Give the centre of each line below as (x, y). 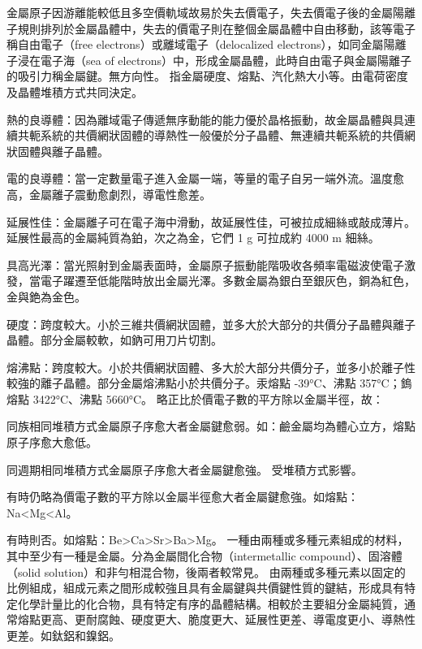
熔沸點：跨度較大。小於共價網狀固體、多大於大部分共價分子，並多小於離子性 (211, 367)
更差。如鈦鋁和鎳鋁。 (63, 635)
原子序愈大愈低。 (52, 442)
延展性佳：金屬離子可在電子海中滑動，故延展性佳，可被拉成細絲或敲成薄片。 (211, 221)
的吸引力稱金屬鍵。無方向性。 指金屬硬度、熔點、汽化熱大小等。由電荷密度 (207, 76)
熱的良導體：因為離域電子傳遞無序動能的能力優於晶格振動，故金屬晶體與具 (205, 119)
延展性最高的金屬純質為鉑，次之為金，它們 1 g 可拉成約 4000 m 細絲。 (193, 238)
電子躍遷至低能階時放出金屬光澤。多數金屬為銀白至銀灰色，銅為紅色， (228, 281)
